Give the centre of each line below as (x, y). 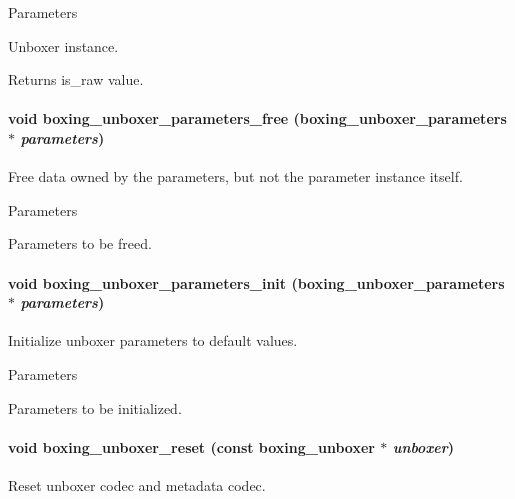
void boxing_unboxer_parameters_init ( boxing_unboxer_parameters (256, 282)
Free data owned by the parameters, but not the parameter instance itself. (235, 176)
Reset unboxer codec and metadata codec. (137, 484)
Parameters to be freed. (80, 243)
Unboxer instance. (63, 45)
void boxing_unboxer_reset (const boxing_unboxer (191, 446)
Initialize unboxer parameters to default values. (153, 340)
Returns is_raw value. (76, 79)
